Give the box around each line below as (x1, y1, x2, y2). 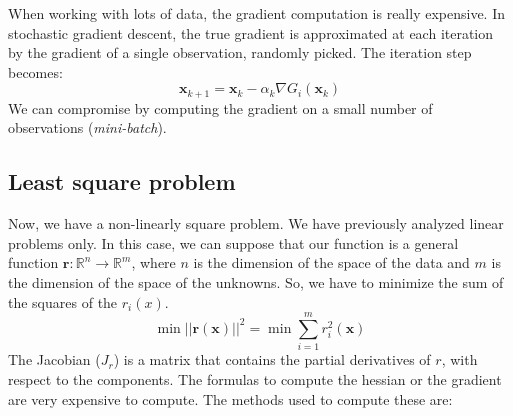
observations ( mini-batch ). (8, 117, 167, 138)
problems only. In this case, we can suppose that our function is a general (8, 232, 459, 253)
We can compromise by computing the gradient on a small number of (8, 97, 433, 118)
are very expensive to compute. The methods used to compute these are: (8, 388, 453, 409)
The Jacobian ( (8, 349, 101, 370)
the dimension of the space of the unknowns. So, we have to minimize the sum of (8, 272, 504, 292)
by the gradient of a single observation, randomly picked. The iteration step (8, 42, 472, 63)
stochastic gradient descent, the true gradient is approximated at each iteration (8, 22, 494, 43)
